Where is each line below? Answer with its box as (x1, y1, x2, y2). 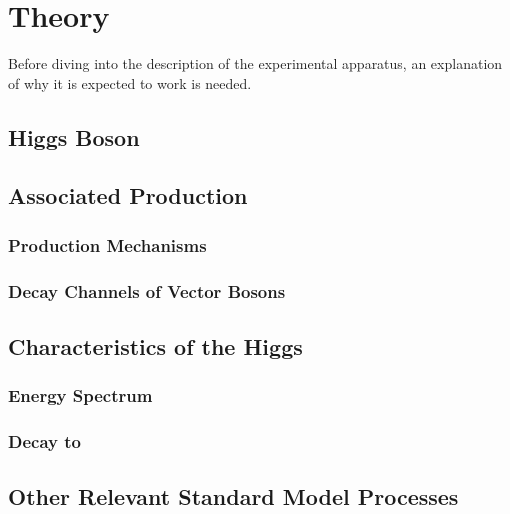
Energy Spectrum (8, 383, 153, 408)
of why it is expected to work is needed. (8, 72, 252, 93)
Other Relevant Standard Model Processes (8, 481, 459, 512)
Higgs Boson (8, 121, 140, 152)
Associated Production (8, 180, 248, 211)
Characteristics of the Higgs (8, 330, 303, 361)
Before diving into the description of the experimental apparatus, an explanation (8, 53, 503, 74)
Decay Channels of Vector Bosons (8, 278, 286, 303)
